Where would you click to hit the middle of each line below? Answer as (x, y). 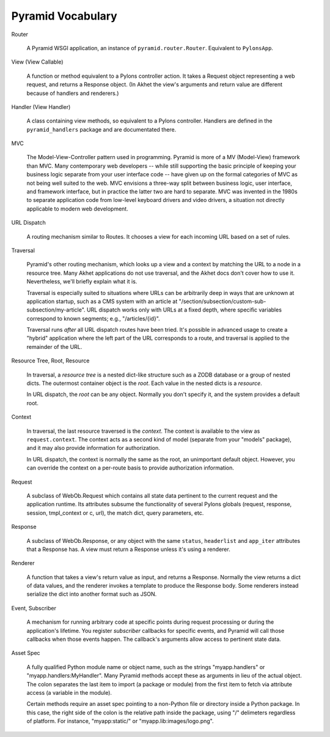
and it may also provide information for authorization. (93, 448)
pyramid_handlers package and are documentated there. (101, 129)
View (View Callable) (37, 62)
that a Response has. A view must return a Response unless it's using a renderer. (128, 549)
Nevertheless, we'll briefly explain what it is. (82, 282)
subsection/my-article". (56, 310)
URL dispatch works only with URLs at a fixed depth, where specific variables (184, 310)
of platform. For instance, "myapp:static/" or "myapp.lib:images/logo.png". (120, 721)
